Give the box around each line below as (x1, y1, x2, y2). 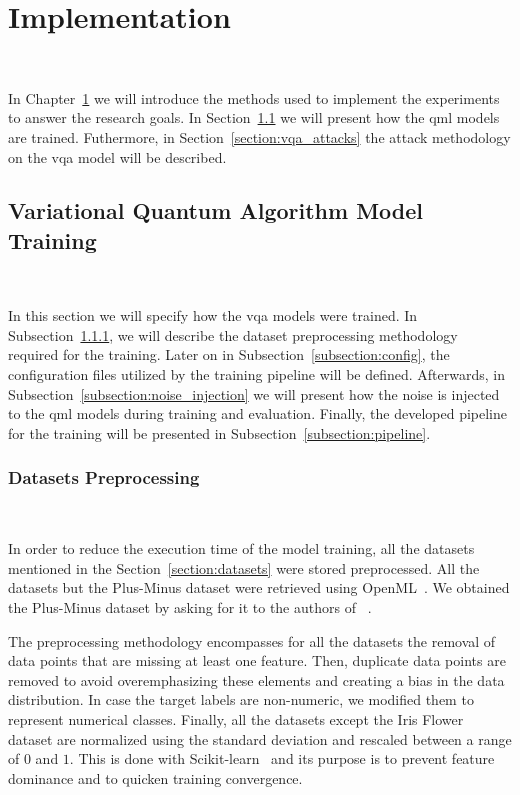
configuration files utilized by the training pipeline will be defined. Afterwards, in (8, 364, 505, 385)
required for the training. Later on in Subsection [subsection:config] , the (8, 344, 450, 365)
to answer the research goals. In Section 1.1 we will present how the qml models (8, 107, 500, 128)
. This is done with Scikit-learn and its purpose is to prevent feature (69, 748, 495, 769)
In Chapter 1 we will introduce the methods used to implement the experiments (8, 87, 500, 108)
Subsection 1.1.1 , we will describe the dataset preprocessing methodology (8, 324, 458, 345)
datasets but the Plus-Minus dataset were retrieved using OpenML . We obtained (8, 577, 510, 598)
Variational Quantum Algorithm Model (8, 195, 424, 226)
